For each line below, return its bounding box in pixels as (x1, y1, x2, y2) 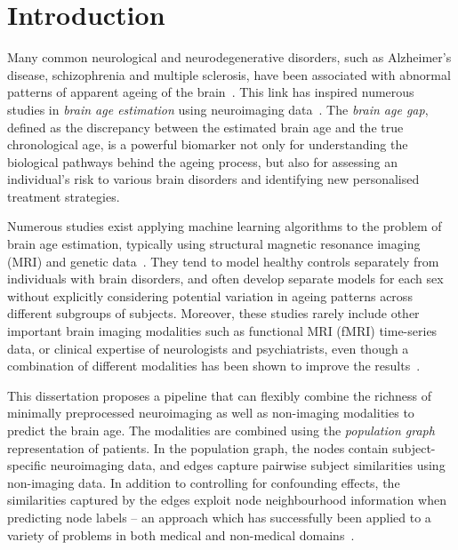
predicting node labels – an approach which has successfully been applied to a (7, 507, 431, 526)
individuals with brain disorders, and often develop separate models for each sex (7, 269, 444, 288)
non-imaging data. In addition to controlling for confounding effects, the (7, 473, 400, 491)
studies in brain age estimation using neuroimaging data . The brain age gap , (7, 100, 429, 118)
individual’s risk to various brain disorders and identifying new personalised (7, 170, 420, 188)
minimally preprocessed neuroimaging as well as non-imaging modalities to (7, 403, 414, 422)
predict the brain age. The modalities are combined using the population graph (7, 421, 435, 439)
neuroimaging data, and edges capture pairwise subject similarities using (50, 456, 446, 474)
